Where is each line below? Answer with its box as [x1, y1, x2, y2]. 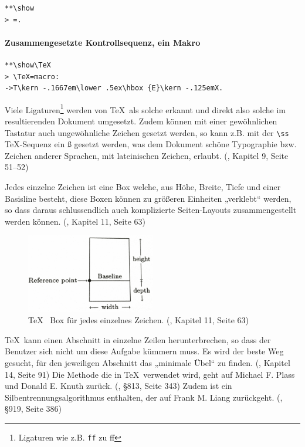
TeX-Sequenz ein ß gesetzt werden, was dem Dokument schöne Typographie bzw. [5, 138, 297, 150]
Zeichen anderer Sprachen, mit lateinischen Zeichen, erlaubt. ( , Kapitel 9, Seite [5, 149, 289, 161]
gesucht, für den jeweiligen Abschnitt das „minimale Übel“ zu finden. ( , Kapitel [5, 356, 290, 368]
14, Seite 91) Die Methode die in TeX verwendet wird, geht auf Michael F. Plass [5, 368, 295, 380]
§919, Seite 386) [5, 402, 62, 415]
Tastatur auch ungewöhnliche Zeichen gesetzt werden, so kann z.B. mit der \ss [5, 126, 289, 138]
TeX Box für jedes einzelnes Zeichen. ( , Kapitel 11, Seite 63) [28, 314, 249, 326]
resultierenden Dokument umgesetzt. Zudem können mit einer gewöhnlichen [5, 115, 277, 127]
